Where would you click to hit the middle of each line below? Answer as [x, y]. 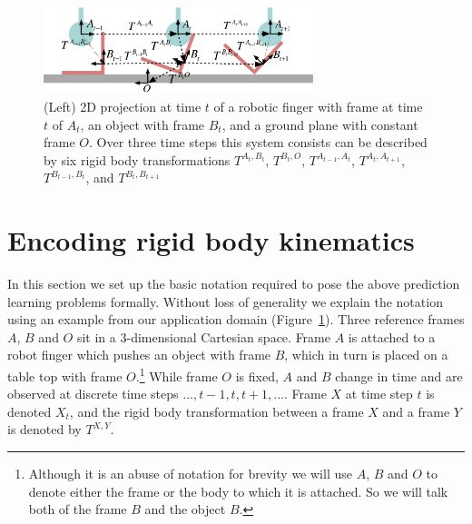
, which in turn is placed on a [366, 355]
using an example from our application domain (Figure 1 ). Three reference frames [236, 319]
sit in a [96, 336]
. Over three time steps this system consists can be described [258, 142]
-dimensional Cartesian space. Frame [228, 336]
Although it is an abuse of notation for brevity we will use [190, 474]
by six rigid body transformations [137, 159]
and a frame [416, 411]
